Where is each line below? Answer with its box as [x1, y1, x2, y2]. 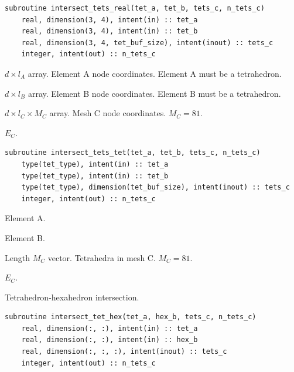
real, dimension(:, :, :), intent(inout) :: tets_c [21, 347, 227, 356]
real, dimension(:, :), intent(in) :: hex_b [21, 336, 198, 344]
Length [5, 251, 30, 263]
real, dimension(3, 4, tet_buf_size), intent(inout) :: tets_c [21, 38, 274, 47]
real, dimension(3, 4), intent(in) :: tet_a [21, 15, 198, 24]
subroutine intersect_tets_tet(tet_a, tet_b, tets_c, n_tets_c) [5, 148, 261, 157]
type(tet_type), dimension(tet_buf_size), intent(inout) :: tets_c [21, 183, 290, 192]
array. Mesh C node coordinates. [49, 107, 166, 119]
